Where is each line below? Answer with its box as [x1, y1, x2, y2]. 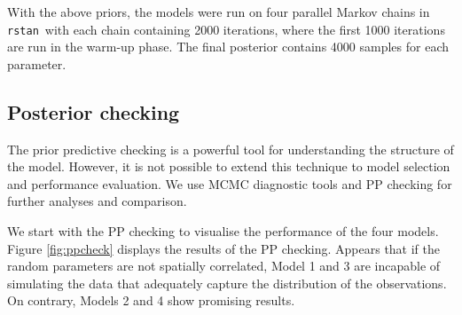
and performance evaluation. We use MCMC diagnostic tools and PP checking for [7, 174, 452, 193]
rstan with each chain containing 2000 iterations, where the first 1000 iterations [7, 20, 445, 38]
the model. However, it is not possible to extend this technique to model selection [7, 157, 450, 176]
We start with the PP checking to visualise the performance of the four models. [7, 222, 439, 240]
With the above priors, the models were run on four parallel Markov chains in [7, 3, 430, 20]
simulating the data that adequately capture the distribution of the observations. [7, 273, 447, 292]
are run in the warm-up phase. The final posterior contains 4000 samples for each [7, 37, 449, 56]
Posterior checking [7, 98, 180, 125]
